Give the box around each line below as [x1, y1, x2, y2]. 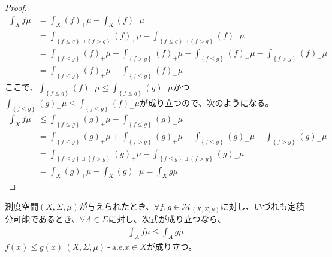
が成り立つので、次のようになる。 [140, 96, 274, 108]
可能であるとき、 [13, 213, 80, 225]
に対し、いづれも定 [220, 199, 296, 212]
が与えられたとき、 [79, 199, 154, 212]
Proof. [5, 1, 27, 13]
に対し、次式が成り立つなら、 [108, 213, 226, 225]
